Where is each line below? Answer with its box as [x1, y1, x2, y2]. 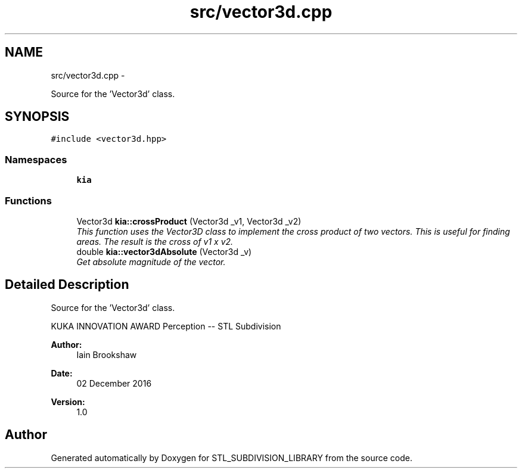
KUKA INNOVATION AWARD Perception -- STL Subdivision [51, 320, 281, 331]
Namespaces [5, 153, 67, 166]
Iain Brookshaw [76, 349, 137, 360]
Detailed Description [5, 277, 129, 292]
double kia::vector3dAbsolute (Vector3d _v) [76, 246, 252, 257]
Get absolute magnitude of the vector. [76, 256, 226, 267]
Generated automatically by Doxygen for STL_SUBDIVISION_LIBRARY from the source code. [51, 452, 412, 463]
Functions [5, 194, 52, 207]
